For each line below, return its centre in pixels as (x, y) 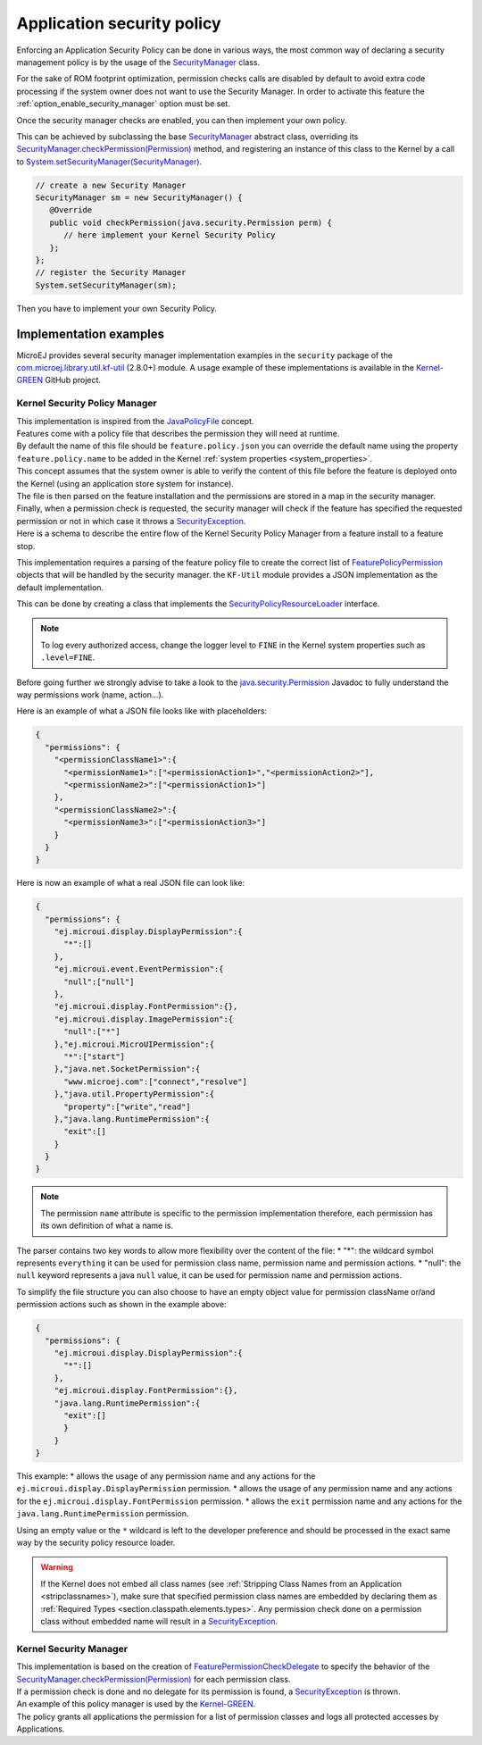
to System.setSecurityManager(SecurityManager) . (109, 162)
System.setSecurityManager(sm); (106, 285)
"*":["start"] (94, 1056)
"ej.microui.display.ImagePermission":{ (144, 1019)
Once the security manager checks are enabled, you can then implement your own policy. (182, 120)
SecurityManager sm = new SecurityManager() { (139, 198)
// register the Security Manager (111, 273)
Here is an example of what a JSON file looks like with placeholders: (142, 711)
